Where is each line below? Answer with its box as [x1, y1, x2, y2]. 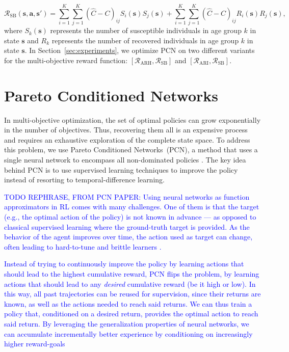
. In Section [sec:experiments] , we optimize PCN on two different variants [24, 45, 255, 56]
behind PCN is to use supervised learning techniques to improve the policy [4, 164, 238, 175]
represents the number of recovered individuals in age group [51, 35, 239, 45]
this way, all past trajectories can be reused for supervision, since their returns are [4, 288, 261, 299]
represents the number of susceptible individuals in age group [50, 25, 242, 36]
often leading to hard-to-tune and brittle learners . [4, 241, 162, 252]
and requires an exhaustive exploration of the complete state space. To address [4, 134, 250, 145]
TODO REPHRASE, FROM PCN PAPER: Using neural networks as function [4, 191, 250, 202]
